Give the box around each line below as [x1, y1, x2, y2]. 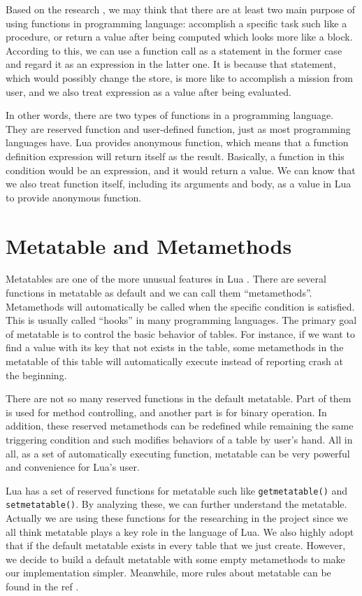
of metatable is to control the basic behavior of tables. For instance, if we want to [6, 326, 355, 341]
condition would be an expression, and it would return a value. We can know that [6, 162, 356, 177]
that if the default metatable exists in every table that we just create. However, [6, 538, 346, 553]
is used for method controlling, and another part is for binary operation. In [6, 404, 327, 419]
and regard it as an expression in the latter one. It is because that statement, [6, 57, 336, 71]
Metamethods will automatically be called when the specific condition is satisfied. [6, 299, 355, 313]
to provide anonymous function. [6, 190, 142, 204]
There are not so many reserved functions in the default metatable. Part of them [6, 391, 352, 406]
